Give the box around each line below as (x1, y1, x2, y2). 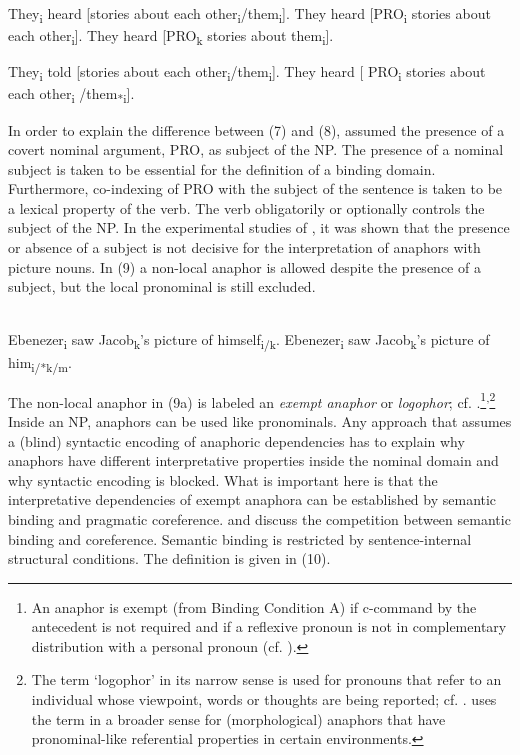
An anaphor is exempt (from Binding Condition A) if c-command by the (31, 596, 477, 617)
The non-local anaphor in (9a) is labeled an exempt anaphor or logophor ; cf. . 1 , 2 (8, 388, 496, 412)
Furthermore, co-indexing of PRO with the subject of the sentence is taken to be (8, 178, 503, 199)
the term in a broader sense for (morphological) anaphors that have (31, 708, 446, 729)
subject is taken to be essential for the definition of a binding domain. (8, 158, 436, 179)
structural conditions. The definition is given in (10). (8, 548, 331, 569)
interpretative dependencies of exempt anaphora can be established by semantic (8, 489, 497, 510)
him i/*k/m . (8, 351, 72, 375)
